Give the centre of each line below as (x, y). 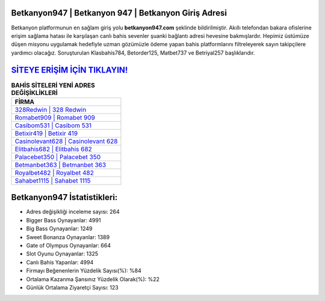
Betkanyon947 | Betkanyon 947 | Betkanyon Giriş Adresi (119, 13)
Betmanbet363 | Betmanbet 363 (60, 165)
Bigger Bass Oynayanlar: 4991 (63, 220)
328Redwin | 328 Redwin (51, 109)
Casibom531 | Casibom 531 (53, 125)
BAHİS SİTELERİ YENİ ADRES (53, 85)
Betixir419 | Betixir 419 (46, 133)
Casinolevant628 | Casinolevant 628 (66, 141)
